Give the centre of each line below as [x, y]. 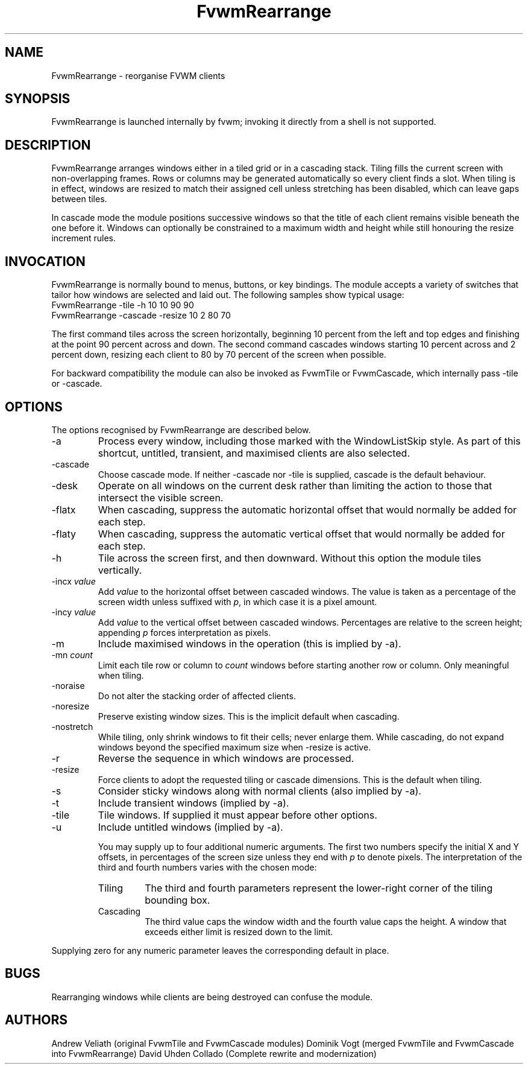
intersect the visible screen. [161, 497]
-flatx [64, 509]
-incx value [74, 581]
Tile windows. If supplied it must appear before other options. [237, 815]
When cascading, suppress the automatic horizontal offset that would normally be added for [307, 509]
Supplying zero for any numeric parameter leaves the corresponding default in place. [220, 950]
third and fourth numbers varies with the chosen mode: [207, 867]
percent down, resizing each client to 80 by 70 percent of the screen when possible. [219, 355]
